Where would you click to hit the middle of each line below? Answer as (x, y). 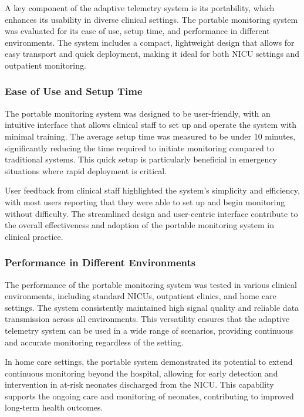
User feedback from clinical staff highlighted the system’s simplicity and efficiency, (152, 190)
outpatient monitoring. (45, 65)
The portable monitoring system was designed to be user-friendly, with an (138, 113)
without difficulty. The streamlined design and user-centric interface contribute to (151, 213)
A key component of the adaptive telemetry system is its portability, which (140, 8)
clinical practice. (34, 236)
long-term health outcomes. (54, 407)
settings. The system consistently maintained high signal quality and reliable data (152, 307)
